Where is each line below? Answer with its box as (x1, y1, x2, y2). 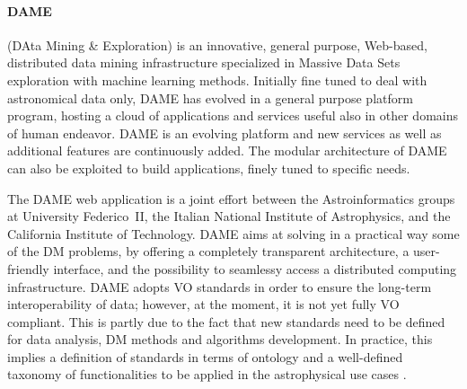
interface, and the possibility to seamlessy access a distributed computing (53, 259, 457, 278)
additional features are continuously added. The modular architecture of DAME (7, 141, 447, 160)
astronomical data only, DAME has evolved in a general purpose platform (7, 88, 413, 107)
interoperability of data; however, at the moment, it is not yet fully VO (7, 295, 400, 314)
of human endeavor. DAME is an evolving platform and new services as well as (7, 123, 442, 142)
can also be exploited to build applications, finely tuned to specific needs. (7, 158, 410, 177)
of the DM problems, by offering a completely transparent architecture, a (7, 242, 410, 261)
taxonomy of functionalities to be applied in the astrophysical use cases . (7, 365, 407, 384)
